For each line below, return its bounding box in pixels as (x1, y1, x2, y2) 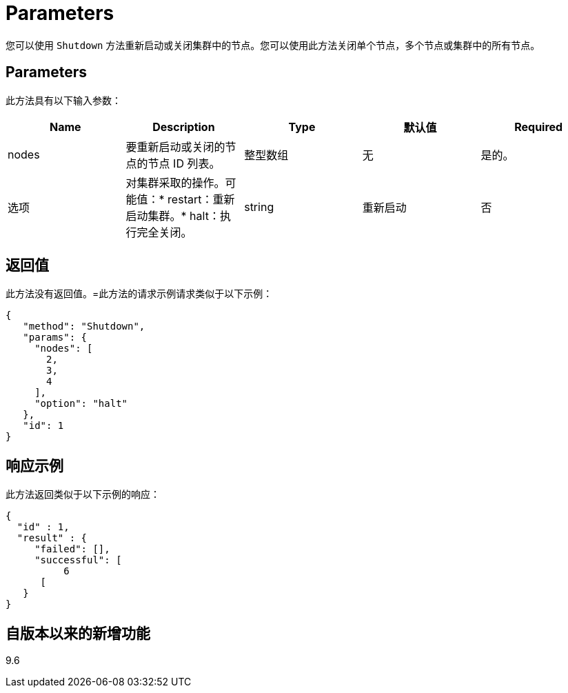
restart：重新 (168, 192, 235, 206)
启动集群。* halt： (125, 208, 220, 223)
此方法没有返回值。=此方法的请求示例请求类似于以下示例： (6, 288, 273, 300)
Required (514, 119, 563, 134)
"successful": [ (34, 554, 122, 566)
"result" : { (17, 532, 88, 544)
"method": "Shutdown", (23, 321, 145, 332)
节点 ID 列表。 (148, 156, 221, 170)
